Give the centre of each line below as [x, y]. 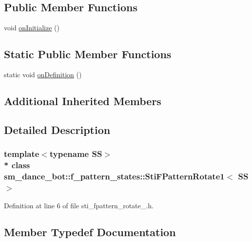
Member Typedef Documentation [90, 232]
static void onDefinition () [43, 74]
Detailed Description [57, 129]
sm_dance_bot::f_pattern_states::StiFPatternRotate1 [114, 176]
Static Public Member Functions [88, 54]
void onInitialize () [32, 28]
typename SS [76, 154]
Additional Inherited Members [83, 100]
